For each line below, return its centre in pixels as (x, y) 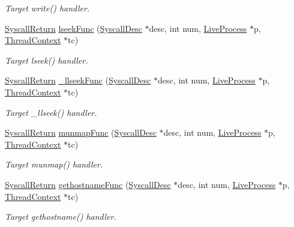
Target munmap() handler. (54, 164)
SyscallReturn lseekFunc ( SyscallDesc (73, 28)
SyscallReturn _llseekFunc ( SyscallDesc (78, 80)
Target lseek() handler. (46, 60)
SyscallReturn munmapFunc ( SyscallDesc (81, 132)
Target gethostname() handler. (61, 216)
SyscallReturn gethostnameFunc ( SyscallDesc (88, 184)
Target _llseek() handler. (51, 112)
